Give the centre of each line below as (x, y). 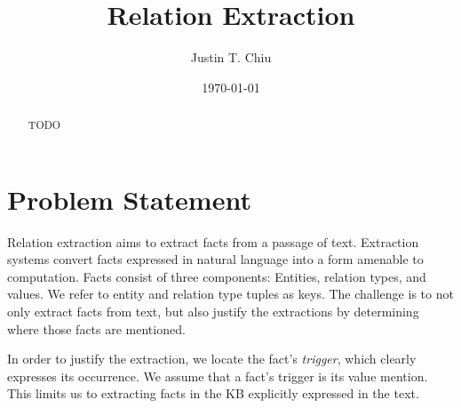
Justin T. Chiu (231, 57)
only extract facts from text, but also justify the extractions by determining (213, 312)
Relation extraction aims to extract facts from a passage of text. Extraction (213, 241)
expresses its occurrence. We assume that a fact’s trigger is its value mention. (218, 376)
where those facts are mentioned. (96, 328)
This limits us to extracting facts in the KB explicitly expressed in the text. (213, 393)
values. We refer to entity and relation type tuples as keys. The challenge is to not (230, 294)
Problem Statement (129, 199)
